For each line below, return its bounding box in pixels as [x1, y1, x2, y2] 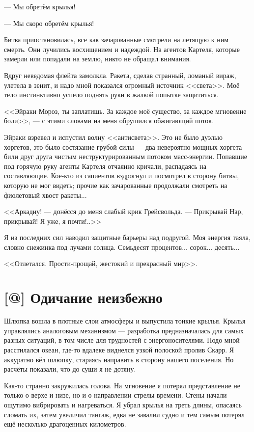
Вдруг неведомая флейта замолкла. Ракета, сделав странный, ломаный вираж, [4, 70, 236, 80]
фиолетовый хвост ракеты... [4, 189, 87, 200]
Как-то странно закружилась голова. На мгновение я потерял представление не [4, 380, 241, 390]
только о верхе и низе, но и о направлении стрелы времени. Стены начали [4, 390, 227, 400]
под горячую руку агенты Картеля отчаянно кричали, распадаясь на [4, 161, 207, 171]
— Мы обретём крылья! [4, 1, 76, 11]
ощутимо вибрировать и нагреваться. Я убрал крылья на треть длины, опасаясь [4, 399, 242, 409]
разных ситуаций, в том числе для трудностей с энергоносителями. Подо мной [4, 335, 240, 345]
